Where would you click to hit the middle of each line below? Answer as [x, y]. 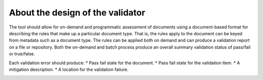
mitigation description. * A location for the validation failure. [69, 69]
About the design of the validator [77, 13]
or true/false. [22, 54]
